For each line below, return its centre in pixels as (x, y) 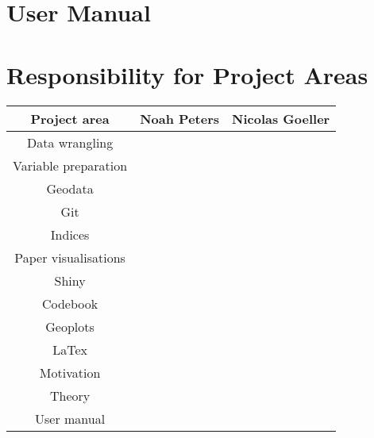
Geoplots (70, 326)
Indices (70, 234)
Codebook (70, 303)
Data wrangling (70, 142)
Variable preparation (70, 165)
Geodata (70, 188)
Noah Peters (180, 118)
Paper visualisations (70, 257)
